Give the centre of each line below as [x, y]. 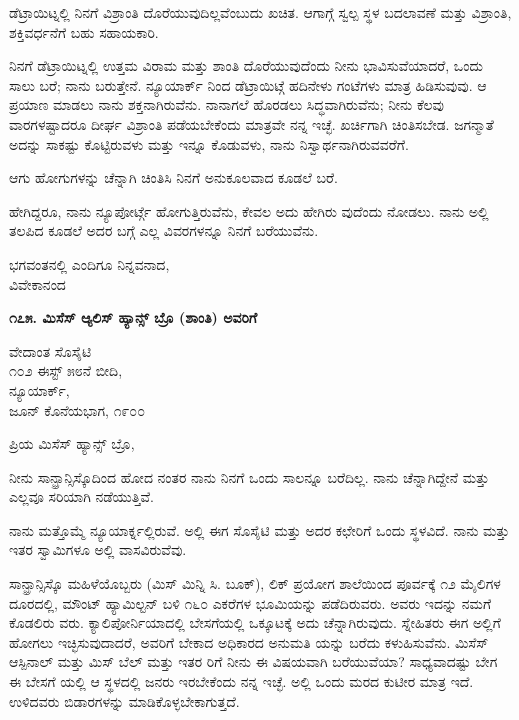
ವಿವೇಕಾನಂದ [37, 283]
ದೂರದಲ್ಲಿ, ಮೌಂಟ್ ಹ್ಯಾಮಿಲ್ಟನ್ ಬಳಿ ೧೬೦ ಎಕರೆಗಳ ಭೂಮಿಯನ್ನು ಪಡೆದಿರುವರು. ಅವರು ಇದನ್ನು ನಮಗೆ [250, 602]
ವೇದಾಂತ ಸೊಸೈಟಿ [50, 350]
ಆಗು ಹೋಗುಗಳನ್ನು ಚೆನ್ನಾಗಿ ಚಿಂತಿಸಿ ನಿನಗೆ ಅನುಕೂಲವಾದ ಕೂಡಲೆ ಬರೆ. [173, 177]
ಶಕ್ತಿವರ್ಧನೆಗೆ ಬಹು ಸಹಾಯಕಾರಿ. [84, 31]
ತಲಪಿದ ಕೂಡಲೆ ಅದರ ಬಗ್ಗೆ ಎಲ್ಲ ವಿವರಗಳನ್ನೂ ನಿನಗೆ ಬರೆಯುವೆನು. [164, 230]
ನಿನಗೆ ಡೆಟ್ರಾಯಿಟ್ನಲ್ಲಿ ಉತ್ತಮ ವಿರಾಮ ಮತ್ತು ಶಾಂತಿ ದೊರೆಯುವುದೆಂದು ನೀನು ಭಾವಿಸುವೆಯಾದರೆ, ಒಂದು [246, 65]
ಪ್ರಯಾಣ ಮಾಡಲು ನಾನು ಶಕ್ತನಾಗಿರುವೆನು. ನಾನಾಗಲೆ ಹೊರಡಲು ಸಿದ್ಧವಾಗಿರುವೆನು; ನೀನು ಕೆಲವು [226, 104]
